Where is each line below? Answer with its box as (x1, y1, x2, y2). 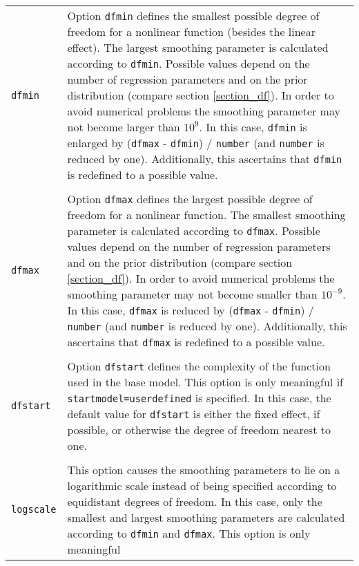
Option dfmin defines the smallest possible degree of (67, 8, 320, 23)
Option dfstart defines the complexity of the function (67, 358, 331, 374)
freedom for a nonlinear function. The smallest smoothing (67, 207, 346, 223)
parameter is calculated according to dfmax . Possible (67, 223, 320, 238)
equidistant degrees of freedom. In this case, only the (67, 493, 322, 509)
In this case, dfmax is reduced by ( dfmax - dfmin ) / (67, 302, 314, 318)
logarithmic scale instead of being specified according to (67, 478, 337, 493)
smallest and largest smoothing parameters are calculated (67, 509, 345, 525)
